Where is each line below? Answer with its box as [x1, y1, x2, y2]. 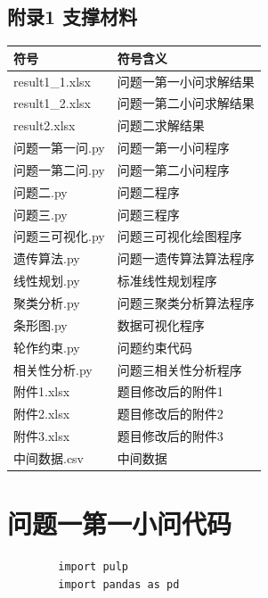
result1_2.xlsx [13, 94, 91, 112]
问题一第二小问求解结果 [117, 94, 255, 112]
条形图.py [13, 315, 68, 334]
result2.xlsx [13, 116, 76, 135]
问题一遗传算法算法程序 [117, 249, 255, 268]
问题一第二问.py [13, 160, 105, 179]
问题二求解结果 [117, 116, 205, 135]
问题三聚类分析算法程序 [117, 293, 255, 311]
